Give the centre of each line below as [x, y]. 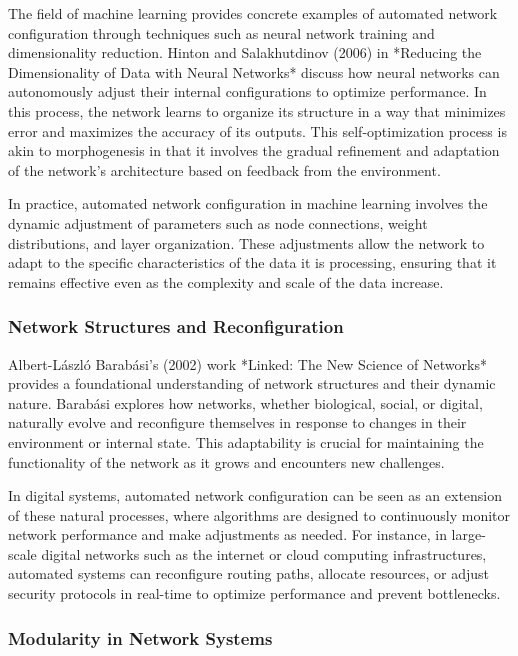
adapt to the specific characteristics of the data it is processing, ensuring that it [252, 262]
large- [468, 534]
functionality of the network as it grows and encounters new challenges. [226, 461]
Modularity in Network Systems [140, 637]
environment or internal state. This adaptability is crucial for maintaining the [246, 441]
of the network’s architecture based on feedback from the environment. [224, 169]
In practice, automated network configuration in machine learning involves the [248, 203]
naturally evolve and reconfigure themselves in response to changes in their [237, 422]
